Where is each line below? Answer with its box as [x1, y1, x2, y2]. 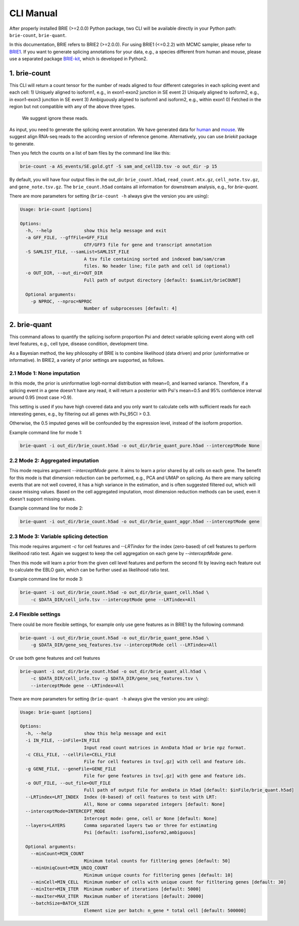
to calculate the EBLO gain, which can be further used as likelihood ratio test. [9, 567, 170, 573]
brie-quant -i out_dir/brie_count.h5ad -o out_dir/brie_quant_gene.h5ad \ [20, 635, 210, 641]
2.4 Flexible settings [9, 611, 61, 618]
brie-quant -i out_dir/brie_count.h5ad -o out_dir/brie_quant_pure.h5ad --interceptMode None [20, 443, 260, 449]
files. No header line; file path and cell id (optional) [83, 263, 231, 269]
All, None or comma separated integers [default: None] [83, 801, 225, 807]
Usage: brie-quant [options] [20, 709, 92, 715]
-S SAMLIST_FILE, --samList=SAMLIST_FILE [25, 249, 130, 255]
